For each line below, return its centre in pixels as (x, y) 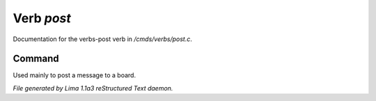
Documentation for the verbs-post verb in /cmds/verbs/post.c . (103, 39)
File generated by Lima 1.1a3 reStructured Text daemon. (93, 88)
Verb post (42, 18)
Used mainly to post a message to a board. (74, 75)
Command (36, 59)
